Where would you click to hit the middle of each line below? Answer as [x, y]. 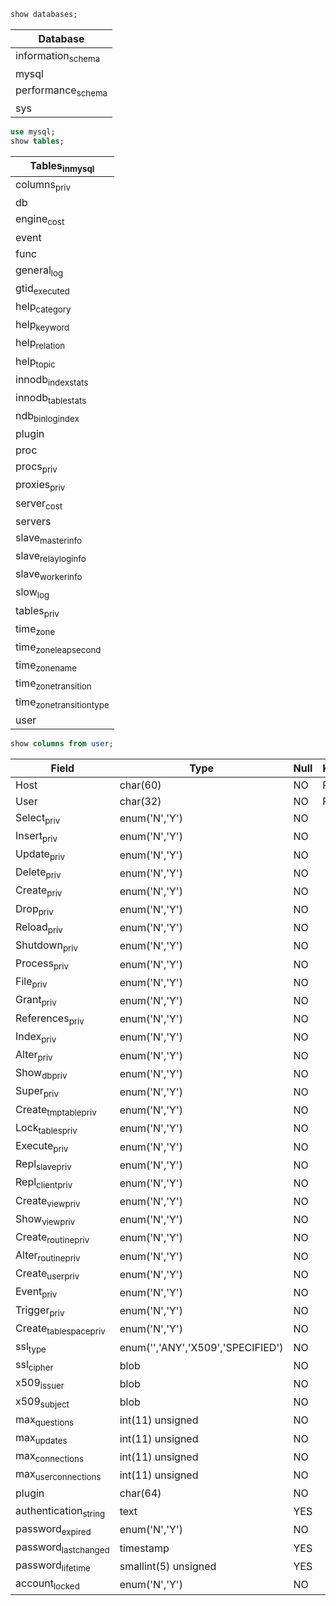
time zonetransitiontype [62, 702]
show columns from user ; [62, 743]
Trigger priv [40, 1311]
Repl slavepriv [43, 1165]
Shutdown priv [46, 946]
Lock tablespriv [46, 1128]
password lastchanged [62, 1548]
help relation [40, 344]
